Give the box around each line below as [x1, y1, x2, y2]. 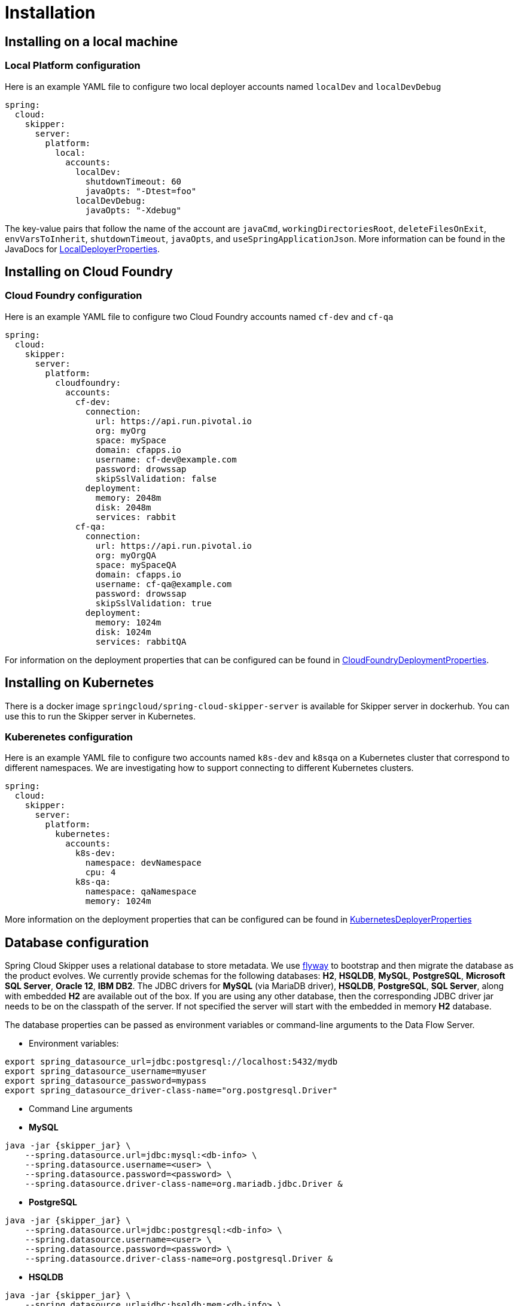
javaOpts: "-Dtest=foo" [85, 186, 197, 196]
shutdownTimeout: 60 [85, 176, 182, 186]
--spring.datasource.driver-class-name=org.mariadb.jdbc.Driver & [25, 1179, 343, 1189]
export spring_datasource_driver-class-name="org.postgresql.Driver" [5, 1086, 338, 1096]
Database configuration [5, 935, 149, 950]
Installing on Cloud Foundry [5, 264, 173, 279]
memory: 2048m [95, 492, 162, 503]
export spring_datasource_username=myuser [5, 1066, 207, 1077]
